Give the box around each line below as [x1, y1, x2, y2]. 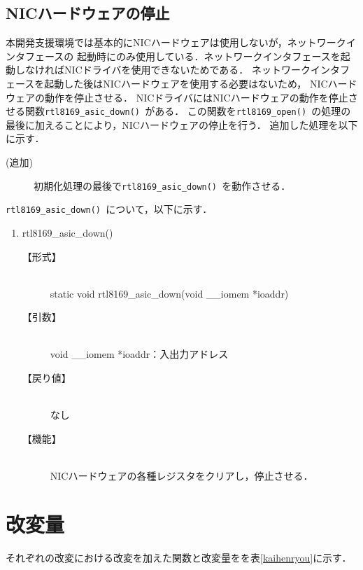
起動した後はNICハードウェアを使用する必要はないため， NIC [44, 76, 328, 90]
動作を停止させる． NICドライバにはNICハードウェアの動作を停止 [44, 90, 348, 104]
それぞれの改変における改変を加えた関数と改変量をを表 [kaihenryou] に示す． [6, 550, 352, 564]
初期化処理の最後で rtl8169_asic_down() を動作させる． [34, 178, 291, 193]
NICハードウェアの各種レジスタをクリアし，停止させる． [50, 468, 313, 483]
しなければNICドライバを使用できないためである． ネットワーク [15, 62, 311, 77]
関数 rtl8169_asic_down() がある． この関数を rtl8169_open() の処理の [24, 104, 351, 118]
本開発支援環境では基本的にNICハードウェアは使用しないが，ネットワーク [6, 35, 346, 50]
